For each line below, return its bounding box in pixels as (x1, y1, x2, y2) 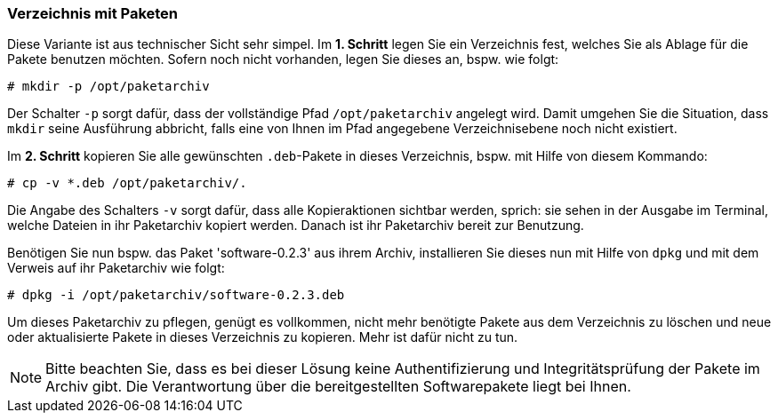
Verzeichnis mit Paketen (7, 4, 179, 22)
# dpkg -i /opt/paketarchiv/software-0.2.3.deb (7, 288, 345, 303)
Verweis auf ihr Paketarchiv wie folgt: (7, 260, 225, 276)
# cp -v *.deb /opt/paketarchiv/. (7, 176, 247, 191)
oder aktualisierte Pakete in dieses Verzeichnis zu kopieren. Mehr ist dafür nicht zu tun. (7, 329, 518, 345)
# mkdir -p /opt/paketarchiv (7, 79, 210, 94)
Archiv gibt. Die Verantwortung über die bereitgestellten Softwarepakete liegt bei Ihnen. (45, 377, 631, 396)
